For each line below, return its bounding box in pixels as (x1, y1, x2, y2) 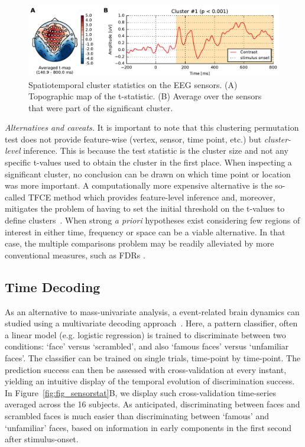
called (5, 190, 25, 203)
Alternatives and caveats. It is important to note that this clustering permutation (5, 121, 299, 134)
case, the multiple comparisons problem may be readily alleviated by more (5, 237, 274, 250)
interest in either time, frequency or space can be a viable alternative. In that (5, 225, 285, 238)
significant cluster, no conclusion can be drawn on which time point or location (5, 167, 291, 180)
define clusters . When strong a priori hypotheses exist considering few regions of (5, 214, 300, 226)
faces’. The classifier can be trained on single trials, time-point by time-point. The (5, 351, 301, 364)
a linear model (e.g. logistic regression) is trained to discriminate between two (5, 328, 286, 341)
